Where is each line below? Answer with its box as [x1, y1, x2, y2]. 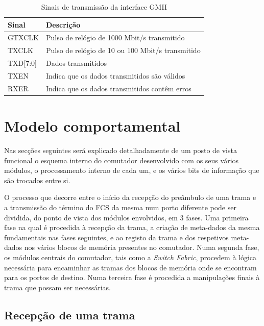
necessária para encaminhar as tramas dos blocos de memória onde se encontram [4, 262, 257, 272]
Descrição [45, 19, 81, 30]
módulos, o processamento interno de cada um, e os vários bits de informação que [4, 165, 259, 175]
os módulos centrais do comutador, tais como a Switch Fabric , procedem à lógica [4, 252, 257, 262]
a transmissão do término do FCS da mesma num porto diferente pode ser [4, 202, 236, 212]
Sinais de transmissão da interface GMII [41, 2, 167, 12]
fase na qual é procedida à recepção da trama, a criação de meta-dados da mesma [4, 222, 260, 233]
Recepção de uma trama [4, 307, 135, 322]
